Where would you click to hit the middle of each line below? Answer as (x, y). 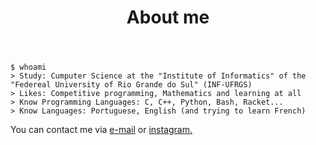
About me (168, 17)
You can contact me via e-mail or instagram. (101, 130)
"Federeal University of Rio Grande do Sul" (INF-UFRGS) (131, 85)
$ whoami (28, 67)
